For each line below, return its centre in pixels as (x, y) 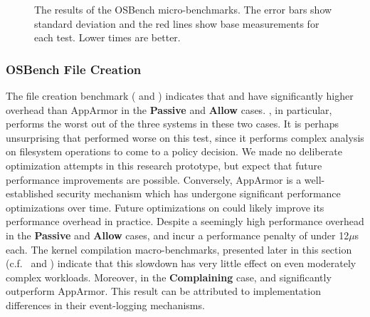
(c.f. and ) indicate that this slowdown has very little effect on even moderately (181, 263)
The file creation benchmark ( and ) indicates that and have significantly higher (180, 95)
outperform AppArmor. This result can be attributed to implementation (163, 291)
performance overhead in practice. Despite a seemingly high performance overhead (185, 221)
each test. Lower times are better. (107, 37)
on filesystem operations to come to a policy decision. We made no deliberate (174, 151)
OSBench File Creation (74, 69)
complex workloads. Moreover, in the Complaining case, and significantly (169, 277)
